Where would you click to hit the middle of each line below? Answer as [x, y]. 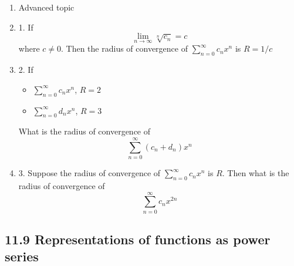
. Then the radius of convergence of [124, 48]
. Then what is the [256, 173]
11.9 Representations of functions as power [138, 239]
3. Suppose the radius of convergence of [89, 173]
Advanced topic [46, 7]
